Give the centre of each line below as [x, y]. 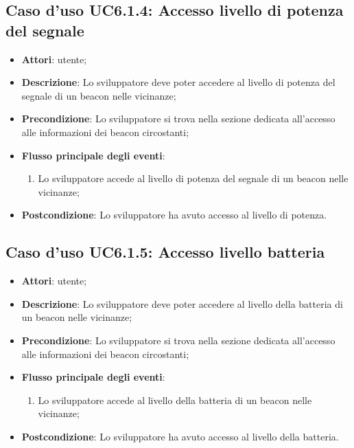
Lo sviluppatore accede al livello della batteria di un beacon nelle [175, 400]
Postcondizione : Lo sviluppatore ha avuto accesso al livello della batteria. [180, 436]
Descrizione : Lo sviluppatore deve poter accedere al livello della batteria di [182, 303]
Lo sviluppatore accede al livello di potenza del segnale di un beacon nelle [193, 178]
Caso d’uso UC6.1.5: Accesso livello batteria [165, 252]
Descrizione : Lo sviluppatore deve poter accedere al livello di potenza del [178, 82]
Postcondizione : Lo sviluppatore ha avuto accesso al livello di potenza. [174, 215]
